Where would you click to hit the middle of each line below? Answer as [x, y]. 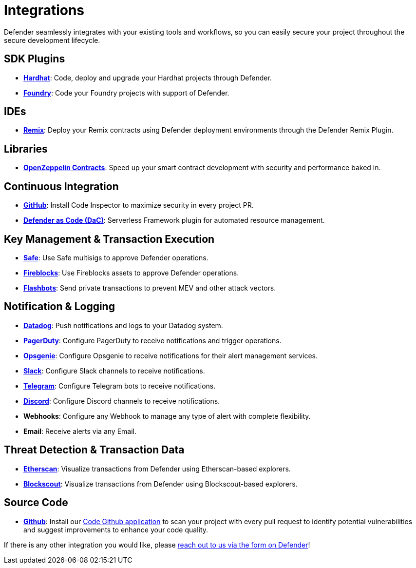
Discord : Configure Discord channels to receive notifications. [122, 401]
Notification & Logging [59, 307]
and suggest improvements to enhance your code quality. [116, 529]
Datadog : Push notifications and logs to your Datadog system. [123, 325]
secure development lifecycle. [52, 40]
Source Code [36, 503]
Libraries [26, 149]
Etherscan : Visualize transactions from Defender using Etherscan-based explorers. [157, 469]
